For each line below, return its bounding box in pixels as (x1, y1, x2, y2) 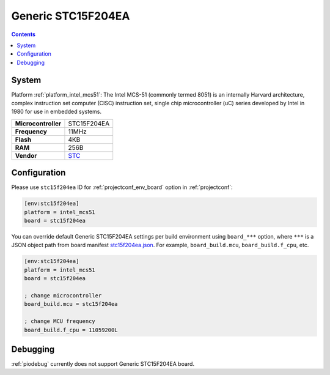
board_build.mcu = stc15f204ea (24, 300, 119, 308)
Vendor (15, 151, 37, 160)
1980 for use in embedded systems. (11, 108, 102, 116)
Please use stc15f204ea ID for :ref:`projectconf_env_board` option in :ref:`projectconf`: (11, 184, 233, 191)
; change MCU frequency (24, 318, 96, 325)
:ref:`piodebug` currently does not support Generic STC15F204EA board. (11, 360, 195, 368)
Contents (11, 31, 36, 38)
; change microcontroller (24, 292, 102, 299)
